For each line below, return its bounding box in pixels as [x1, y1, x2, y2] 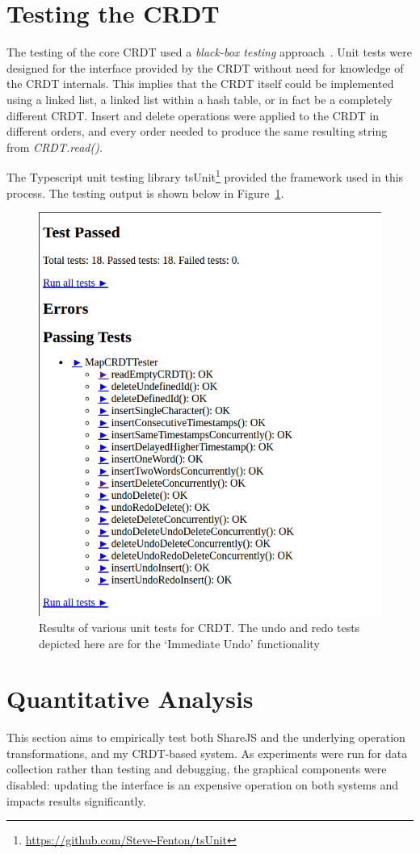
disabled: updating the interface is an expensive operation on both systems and [6, 777, 399, 793]
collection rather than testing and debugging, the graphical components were [6, 760, 387, 777]
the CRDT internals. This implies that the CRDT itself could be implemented [6, 75, 394, 92]
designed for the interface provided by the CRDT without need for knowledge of [6, 59, 404, 76]
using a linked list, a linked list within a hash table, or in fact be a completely [6, 90, 393, 107]
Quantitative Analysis [6, 682, 254, 715]
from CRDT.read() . [6, 138, 103, 155]
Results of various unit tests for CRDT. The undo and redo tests [39, 618, 360, 635]
